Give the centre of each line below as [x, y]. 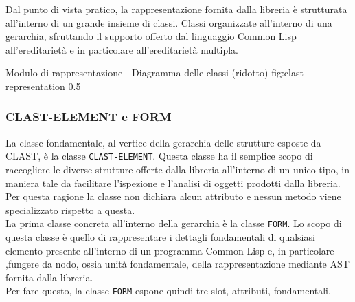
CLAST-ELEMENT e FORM [89, 117]
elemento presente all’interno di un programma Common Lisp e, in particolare [170, 250]
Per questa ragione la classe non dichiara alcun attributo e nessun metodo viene [173, 196]
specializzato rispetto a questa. [70, 209]
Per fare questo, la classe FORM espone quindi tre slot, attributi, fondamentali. [168, 291]
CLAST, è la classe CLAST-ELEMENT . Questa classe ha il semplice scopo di [159, 156]
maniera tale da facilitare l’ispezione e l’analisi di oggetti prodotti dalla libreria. [173, 183]
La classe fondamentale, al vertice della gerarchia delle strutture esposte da [163, 142]
